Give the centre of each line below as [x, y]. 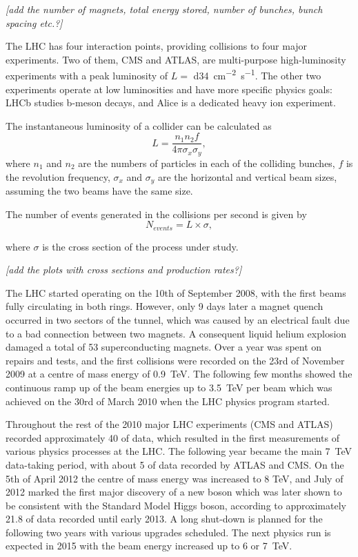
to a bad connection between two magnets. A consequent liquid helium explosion [176, 333]
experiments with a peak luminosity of [87, 76]
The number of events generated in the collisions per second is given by [156, 214]
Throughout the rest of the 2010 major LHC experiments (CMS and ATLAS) [169, 424]
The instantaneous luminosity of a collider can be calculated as [139, 125]
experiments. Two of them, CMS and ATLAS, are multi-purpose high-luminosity [176, 59]
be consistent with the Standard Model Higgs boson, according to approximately [176, 505]
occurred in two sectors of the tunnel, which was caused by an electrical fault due [178, 319]
